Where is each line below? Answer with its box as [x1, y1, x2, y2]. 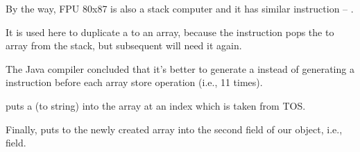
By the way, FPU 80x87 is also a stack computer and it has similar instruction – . [6, 1, 354, 15]
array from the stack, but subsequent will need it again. [6, 38, 242, 53]
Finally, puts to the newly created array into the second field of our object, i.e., [6, 121, 343, 136]
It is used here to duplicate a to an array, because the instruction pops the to [6, 24, 334, 39]
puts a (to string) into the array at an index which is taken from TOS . [6, 98, 306, 112]
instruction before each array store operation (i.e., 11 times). [6, 75, 263, 90]
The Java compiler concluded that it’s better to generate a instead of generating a [6, 61, 354, 76]
